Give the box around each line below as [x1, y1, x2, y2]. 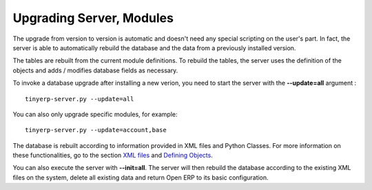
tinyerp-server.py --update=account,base [25, 126, 167, 134]
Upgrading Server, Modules [12, 10, 174, 25]
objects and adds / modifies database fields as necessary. [12, 66, 178, 74]
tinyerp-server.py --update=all [25, 95, 134, 103]
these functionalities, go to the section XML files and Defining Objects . [12, 151, 213, 160]
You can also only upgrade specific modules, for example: [12, 110, 178, 118]
